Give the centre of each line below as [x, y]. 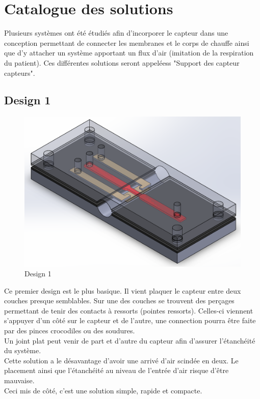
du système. [23, 350]
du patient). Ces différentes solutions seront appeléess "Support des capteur [122, 62]
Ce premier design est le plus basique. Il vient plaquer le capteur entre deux [123, 290]
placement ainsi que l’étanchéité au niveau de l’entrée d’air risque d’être [116, 370]
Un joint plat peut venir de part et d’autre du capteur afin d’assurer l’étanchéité [130, 340]
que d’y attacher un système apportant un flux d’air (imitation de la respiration [129, 53]
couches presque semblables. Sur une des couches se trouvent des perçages [119, 301]
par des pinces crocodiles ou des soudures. [70, 331]
